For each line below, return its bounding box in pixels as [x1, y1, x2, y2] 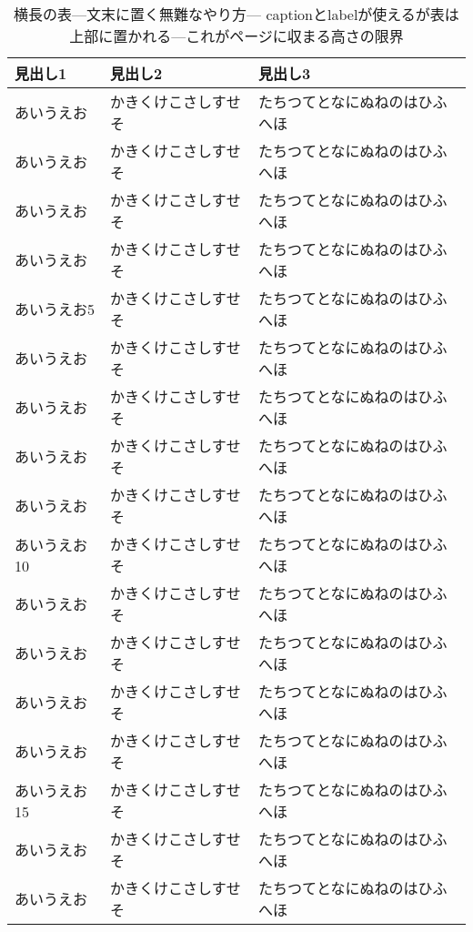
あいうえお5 [15, 299, 96, 319]
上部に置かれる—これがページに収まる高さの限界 [69, 25, 404, 46]
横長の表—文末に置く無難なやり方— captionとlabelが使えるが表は [14, 4, 459, 25]
